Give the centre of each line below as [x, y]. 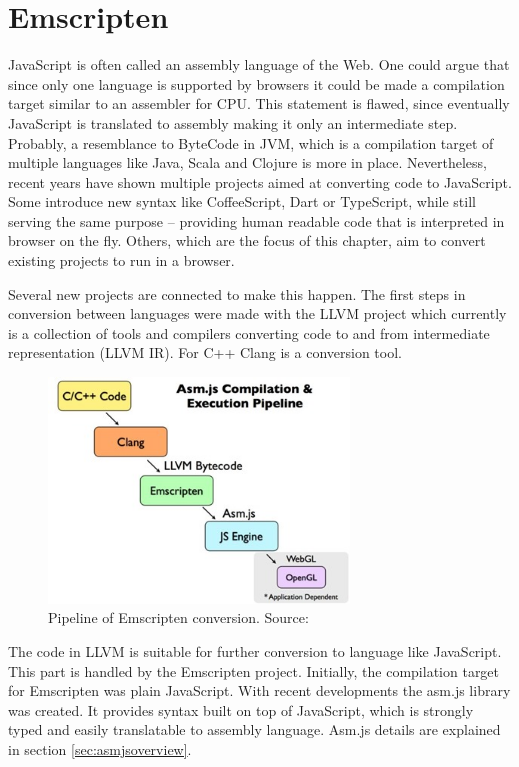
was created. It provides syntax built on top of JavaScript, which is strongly [241, 709]
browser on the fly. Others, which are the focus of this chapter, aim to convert [247, 240]
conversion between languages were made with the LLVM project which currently [257, 313]
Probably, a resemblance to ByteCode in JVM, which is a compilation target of [251, 142]
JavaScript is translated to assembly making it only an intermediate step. [233, 122]
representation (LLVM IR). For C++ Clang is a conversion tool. [205, 352]
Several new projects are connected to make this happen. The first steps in [237, 293]
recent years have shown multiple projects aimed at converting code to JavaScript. [260, 181]
